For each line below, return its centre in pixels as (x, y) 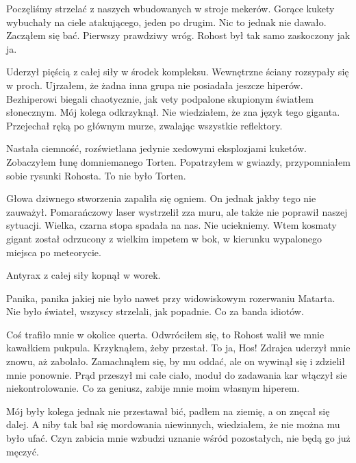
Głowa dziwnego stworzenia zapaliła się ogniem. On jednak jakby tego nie (161, 198)
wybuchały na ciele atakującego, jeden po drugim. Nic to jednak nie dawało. (166, 22)
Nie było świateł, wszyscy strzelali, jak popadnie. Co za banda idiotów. (155, 311)
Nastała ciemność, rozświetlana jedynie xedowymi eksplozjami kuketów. (157, 148)
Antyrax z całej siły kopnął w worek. (84, 275)
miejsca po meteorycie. (54, 252)
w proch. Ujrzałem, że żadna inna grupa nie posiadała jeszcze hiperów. (155, 85)
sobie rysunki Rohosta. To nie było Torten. (96, 175)
